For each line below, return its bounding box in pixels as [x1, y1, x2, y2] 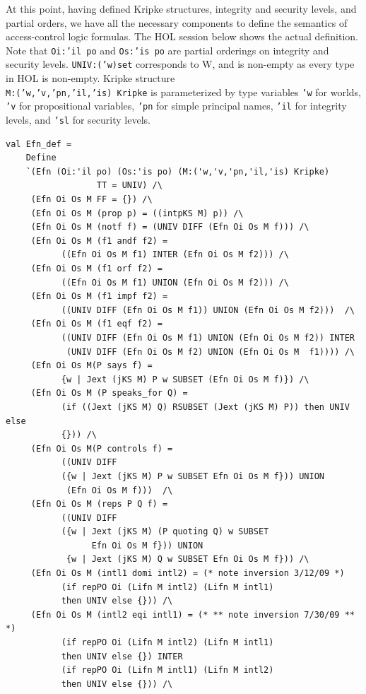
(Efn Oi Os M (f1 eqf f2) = [30, 319, 163, 329]
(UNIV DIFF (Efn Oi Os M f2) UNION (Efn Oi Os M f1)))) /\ [66, 346, 355, 357]
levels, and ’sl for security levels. [6, 112, 150, 127]
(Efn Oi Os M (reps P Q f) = [30, 499, 168, 510]
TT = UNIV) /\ [96, 180, 163, 191]
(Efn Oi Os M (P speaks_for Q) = [30, 388, 188, 399]
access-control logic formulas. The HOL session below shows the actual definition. [6, 29, 358, 44]
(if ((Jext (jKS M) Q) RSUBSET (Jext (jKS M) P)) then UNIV [61, 401, 350, 412]
